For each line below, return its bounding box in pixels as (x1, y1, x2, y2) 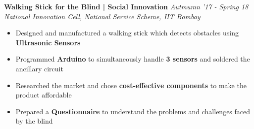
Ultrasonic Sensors (15, 37, 81, 47)
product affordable (15, 90, 72, 100)
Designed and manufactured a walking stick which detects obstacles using (15, 28, 239, 38)
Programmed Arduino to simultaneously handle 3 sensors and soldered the (15, 54, 250, 64)
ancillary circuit (15, 63, 63, 73)
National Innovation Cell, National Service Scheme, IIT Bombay (4, 11, 201, 21)
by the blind (15, 116, 53, 126)
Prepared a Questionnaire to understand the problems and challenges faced (15, 106, 251, 116)
